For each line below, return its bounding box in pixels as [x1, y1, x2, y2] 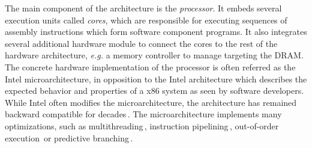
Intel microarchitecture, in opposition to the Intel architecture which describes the [5, 72, 307, 85]
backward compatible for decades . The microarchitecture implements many [5, 108, 282, 120]
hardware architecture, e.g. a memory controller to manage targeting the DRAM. [5, 49, 304, 61]
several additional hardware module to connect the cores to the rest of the [5, 37, 278, 49]
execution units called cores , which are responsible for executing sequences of [5, 13, 287, 26]
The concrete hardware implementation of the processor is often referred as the [5, 60, 296, 73]
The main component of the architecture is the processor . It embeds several [5, 2, 282, 14]
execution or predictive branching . [5, 131, 133, 144]
